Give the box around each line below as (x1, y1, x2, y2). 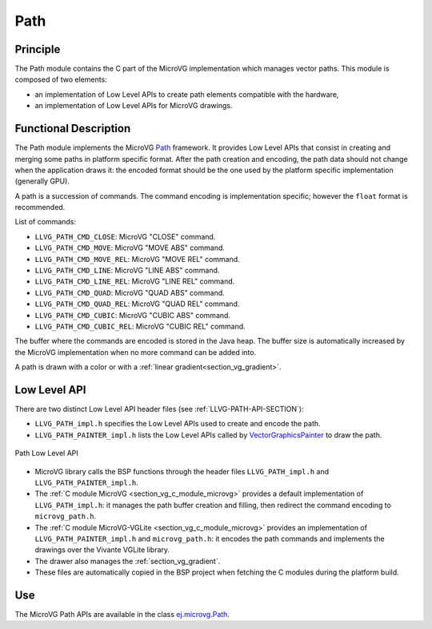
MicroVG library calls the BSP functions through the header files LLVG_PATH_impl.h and (34, 466, 330, 476)
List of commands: (14, 217, 76, 227)
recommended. (14, 203, 66, 212)
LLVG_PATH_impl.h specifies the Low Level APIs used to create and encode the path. (34, 419, 321, 429)
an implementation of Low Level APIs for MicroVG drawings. (34, 101, 233, 111)
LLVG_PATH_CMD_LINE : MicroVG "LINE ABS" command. (34, 265, 220, 276)
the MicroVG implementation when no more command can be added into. (14, 347, 257, 357)
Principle (14, 42, 61, 56)
